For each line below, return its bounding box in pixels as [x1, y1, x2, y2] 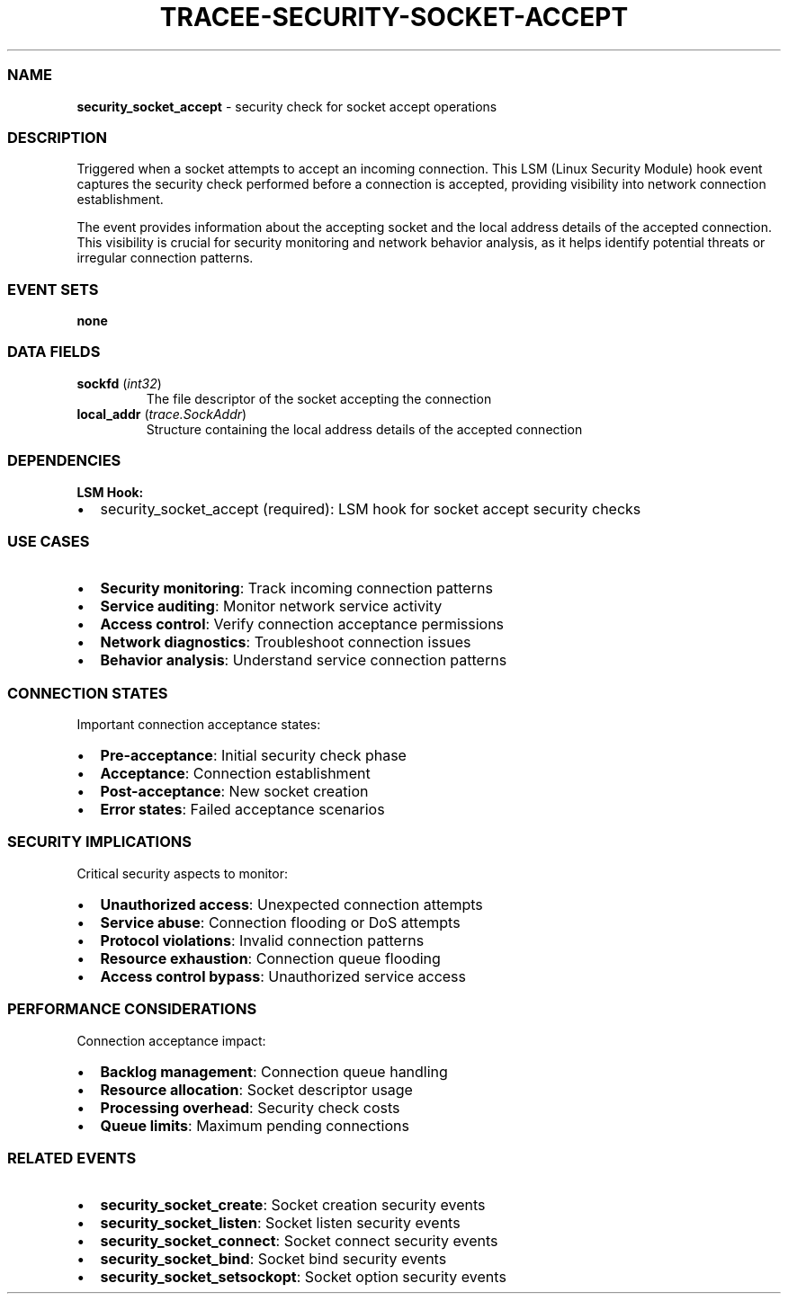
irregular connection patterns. [76, 250, 254, 266]
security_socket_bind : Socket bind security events [100, 1250, 447, 1269]
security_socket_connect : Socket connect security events [100, 1232, 498, 1251]
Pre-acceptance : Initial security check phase [100, 746, 407, 764]
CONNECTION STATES [7, 683, 168, 702]
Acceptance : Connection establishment [100, 764, 371, 782]
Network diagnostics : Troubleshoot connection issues [100, 633, 471, 652]
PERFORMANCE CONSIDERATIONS [7, 1000, 257, 1019]
